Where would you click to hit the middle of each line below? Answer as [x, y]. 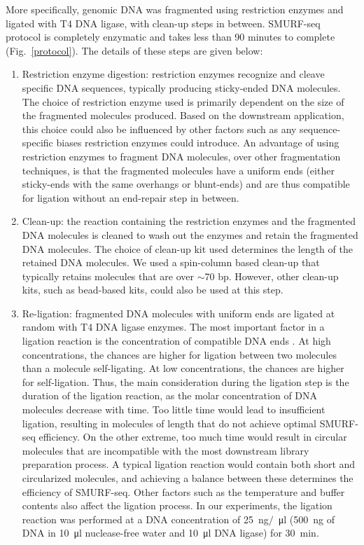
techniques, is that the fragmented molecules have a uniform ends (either [178, 170]
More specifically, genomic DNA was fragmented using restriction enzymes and [175, 9]
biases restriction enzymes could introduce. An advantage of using [198, 143]
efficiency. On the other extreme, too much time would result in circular [193, 437]
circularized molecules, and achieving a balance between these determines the [188, 478]
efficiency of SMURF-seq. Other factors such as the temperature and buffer [183, 491]
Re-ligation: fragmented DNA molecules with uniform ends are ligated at [178, 313]
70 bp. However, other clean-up [272, 276]
